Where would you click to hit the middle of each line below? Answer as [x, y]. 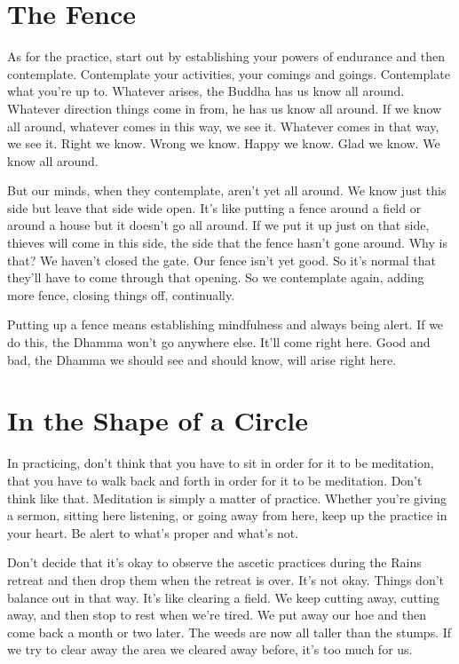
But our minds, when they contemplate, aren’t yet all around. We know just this [227, 190]
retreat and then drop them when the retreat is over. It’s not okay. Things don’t [226, 579]
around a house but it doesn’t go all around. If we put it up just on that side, [218, 225]
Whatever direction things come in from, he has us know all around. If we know [225, 108]
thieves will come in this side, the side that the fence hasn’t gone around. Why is [227, 243]
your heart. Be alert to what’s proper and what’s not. [153, 532]
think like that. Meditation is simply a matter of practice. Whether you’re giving [227, 498]
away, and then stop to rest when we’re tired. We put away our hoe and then [217, 615]
